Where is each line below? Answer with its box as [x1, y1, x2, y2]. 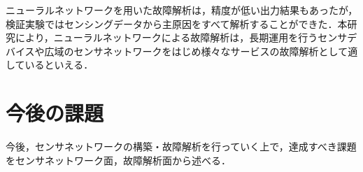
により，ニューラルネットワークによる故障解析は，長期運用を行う [15, 30, 318, 45]
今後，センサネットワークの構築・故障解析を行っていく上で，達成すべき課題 [6, 139, 357, 154]
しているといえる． [6, 57, 94, 72]
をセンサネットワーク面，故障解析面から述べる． [6, 152, 231, 167]
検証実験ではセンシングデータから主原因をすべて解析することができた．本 [6, 16, 348, 31]
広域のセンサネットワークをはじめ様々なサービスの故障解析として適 [44, 43, 358, 58]
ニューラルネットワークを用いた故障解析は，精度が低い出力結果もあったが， [6, 3, 358, 17]
